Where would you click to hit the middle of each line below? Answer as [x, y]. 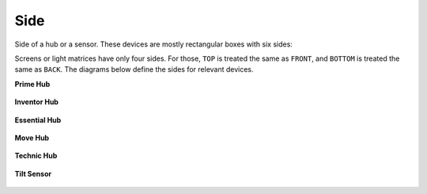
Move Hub [32, 137]
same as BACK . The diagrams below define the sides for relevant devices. [134, 69]
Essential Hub [38, 120]
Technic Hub [36, 156]
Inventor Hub [37, 102]
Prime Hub [32, 84]
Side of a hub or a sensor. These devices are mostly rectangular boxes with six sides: [153, 44]
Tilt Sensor [33, 173]
